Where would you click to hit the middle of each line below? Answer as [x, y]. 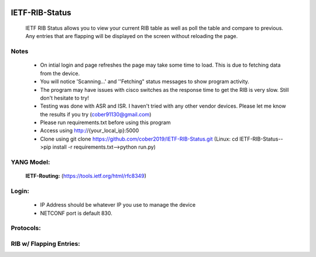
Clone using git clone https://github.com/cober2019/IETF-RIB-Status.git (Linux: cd [139, 139]
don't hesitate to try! [64, 98]
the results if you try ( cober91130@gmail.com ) [96, 114]
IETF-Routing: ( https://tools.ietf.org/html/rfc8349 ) [86, 176]
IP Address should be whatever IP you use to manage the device [118, 205]
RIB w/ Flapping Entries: [45, 244]
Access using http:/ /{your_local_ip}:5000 [90, 131]
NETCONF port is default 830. [76, 213]
